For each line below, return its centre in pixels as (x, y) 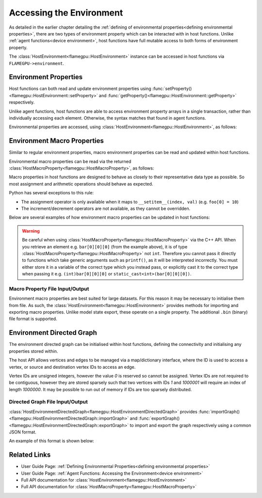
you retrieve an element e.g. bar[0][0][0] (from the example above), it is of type (105, 247)
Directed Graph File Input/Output (49, 402)
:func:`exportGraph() (159, 418)
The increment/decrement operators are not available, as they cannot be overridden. (106, 208)
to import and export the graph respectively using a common (190, 425)
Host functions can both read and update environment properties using (80, 89)
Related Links (30, 455)
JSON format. (23, 432)
